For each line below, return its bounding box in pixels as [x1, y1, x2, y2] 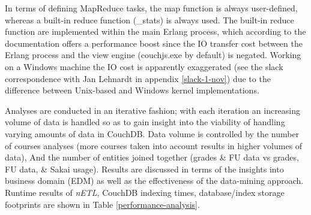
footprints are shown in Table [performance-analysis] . [5, 198, 200, 210]
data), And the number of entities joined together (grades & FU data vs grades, [5, 151, 299, 163]
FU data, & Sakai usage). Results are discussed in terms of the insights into [5, 162, 284, 175]
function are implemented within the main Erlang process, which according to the [5, 25, 306, 38]
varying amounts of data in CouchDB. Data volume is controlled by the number [5, 127, 300, 140]
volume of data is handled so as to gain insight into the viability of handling [5, 116, 285, 128]
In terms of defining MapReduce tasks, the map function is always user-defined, [5, 2, 298, 14]
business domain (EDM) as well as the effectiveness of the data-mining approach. [5, 174, 304, 187]
